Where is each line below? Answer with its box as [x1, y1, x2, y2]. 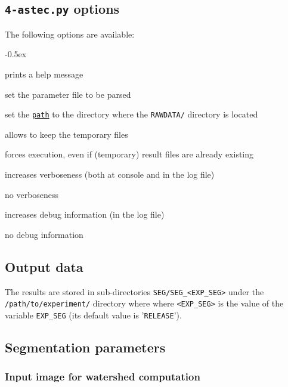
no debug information [5, 228, 83, 240]
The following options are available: [5, 27, 135, 40]
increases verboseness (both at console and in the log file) [5, 168, 215, 180]
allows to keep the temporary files [5, 128, 128, 140]
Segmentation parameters [5, 338, 166, 356]
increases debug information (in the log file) [5, 208, 165, 221]
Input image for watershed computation [5, 369, 200, 384]
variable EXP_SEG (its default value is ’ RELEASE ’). [5, 308, 182, 321]
